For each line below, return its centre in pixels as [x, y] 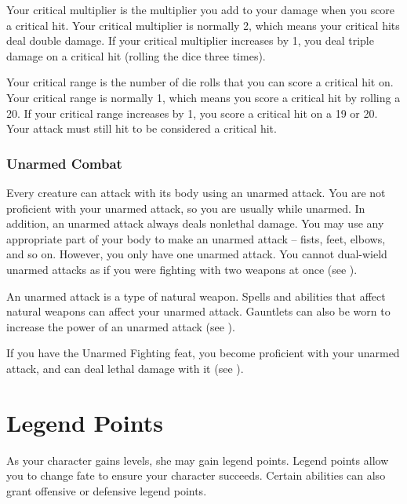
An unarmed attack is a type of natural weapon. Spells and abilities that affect [196, 296]
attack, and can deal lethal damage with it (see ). [125, 368]
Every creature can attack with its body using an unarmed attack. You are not [196, 192]
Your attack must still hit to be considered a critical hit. [142, 128]
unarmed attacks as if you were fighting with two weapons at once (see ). [182, 269]
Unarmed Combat [64, 163]
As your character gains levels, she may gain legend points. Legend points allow [198, 460]
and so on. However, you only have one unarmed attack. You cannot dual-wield [197, 254]
